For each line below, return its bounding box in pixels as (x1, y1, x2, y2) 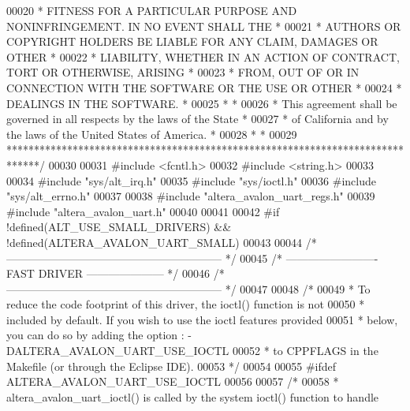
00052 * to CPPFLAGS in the (233, 342, 378, 359)
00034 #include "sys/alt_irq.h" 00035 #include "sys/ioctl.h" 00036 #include (6, 172, 376, 189)
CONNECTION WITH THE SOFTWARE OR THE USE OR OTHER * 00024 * (6, 79, 402, 95)
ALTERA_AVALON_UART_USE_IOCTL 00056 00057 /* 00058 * (6, 373, 339, 390)
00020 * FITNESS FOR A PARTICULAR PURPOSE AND (6, 2, 297, 18)
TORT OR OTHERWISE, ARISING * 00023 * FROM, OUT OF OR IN (6, 64, 360, 80)
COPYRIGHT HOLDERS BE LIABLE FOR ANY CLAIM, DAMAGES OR (6, 33, 378, 50)
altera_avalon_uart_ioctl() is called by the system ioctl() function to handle (6, 388, 379, 405)
